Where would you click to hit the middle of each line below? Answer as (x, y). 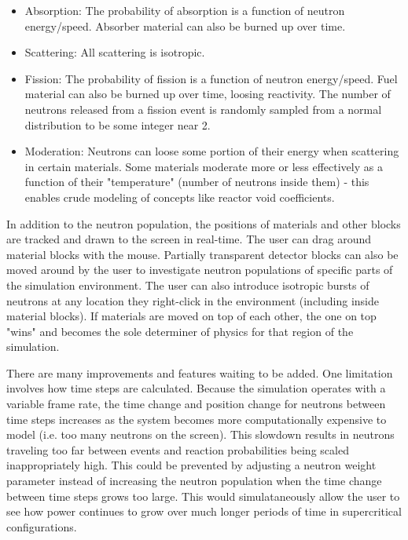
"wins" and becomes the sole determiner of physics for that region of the (180, 331)
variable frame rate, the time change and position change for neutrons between (196, 404)
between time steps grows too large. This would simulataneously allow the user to (203, 496)
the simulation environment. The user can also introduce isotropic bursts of (188, 285)
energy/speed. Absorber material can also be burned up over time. (185, 26)
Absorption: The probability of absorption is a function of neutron (185, 10)
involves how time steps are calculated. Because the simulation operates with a (196, 388)
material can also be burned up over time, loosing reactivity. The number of (208, 94)
